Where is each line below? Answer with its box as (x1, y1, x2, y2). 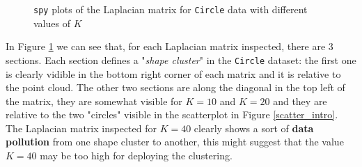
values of (33, 15, 70, 30)
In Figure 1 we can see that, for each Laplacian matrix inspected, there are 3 (6, 39, 333, 54)
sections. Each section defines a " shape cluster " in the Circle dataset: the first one (6, 52, 356, 67)
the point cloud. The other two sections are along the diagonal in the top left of (6, 80, 345, 95)
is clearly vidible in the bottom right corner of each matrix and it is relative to (6, 66, 341, 81)
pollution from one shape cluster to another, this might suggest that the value (6, 134, 344, 149)
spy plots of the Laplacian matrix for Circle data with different (33, 2, 308, 16)
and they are (273, 93, 327, 108)
